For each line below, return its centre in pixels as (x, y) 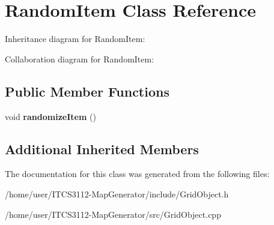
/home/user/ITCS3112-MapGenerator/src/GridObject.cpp (113, 214)
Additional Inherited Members (102, 148)
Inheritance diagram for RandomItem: (75, 39)
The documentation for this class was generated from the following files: (137, 174)
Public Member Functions (87, 91)
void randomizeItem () (50, 116)
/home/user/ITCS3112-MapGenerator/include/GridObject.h (117, 193)
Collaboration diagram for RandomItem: (80, 58)
